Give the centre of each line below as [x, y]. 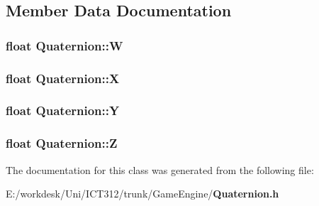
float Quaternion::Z [62, 143]
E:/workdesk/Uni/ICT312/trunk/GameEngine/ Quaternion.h [142, 194]
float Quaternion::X [63, 78]
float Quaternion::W [65, 45]
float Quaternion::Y [63, 110]
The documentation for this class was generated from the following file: [160, 169]
